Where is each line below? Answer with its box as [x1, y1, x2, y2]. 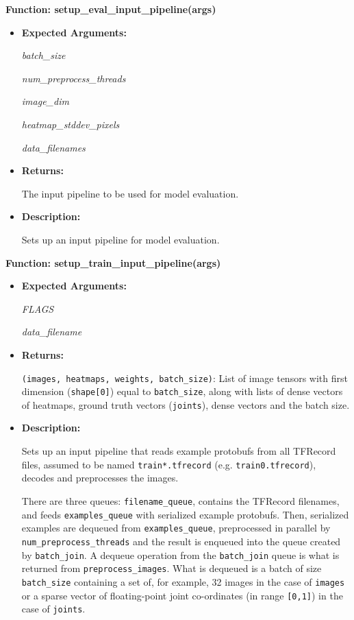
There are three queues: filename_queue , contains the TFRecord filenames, [21, 493, 340, 508]
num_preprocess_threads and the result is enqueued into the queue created [21, 534, 341, 548]
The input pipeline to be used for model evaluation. [21, 186, 239, 200]
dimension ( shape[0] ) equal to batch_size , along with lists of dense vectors [21, 384, 343, 398]
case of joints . [21, 601, 86, 616]
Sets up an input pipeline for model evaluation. [21, 232, 220, 246]
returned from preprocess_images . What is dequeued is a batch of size [21, 561, 322, 575]
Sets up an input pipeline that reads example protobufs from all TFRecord [21, 444, 336, 458]
